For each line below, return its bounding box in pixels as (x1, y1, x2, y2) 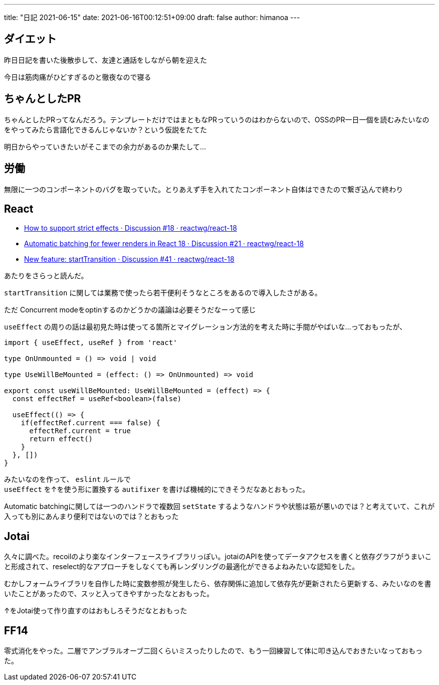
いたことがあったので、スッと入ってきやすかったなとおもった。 (4, 589, 214, 598)
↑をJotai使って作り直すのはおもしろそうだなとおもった (4, 606, 187, 615)
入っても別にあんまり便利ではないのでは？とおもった (4, 512, 179, 521)
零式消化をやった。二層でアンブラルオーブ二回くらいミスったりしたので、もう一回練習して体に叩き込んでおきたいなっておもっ (4, 646, 422, 655)
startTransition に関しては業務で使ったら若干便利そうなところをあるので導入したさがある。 (4, 288, 322, 297)
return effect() (29, 435, 93, 443)
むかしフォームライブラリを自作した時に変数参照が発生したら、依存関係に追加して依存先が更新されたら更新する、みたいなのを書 (4, 579, 431, 588)
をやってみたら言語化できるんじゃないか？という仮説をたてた (4, 125, 207, 134)
